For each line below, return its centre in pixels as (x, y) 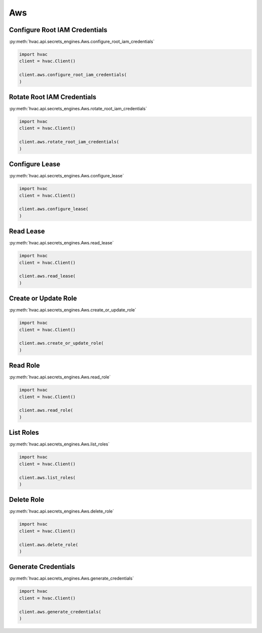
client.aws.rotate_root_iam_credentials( (69, 142)
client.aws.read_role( (46, 410)
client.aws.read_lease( (48, 276)
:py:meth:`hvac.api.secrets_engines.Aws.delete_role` (61, 511)
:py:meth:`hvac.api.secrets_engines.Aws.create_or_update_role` (73, 310)
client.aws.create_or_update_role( (61, 343)
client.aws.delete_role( (49, 545)
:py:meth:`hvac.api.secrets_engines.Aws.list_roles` (59, 444)
